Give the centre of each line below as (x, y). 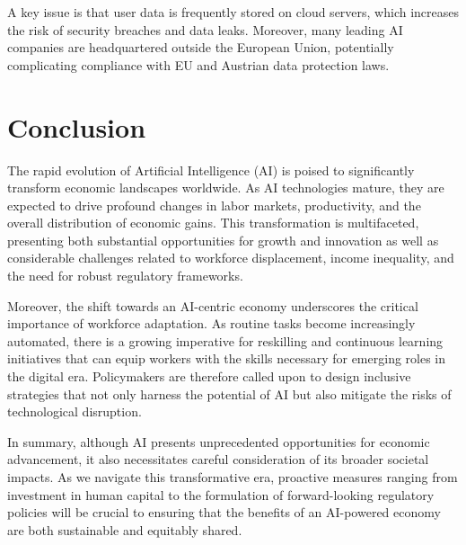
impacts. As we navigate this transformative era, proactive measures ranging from (233, 477)
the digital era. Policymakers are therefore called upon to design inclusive (209, 376)
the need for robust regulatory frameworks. (125, 276)
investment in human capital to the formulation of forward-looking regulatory (221, 494)
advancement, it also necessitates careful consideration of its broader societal (218, 459)
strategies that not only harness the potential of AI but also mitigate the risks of (229, 393)
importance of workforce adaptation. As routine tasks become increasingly (211, 323)
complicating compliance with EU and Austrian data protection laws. (198, 64)
